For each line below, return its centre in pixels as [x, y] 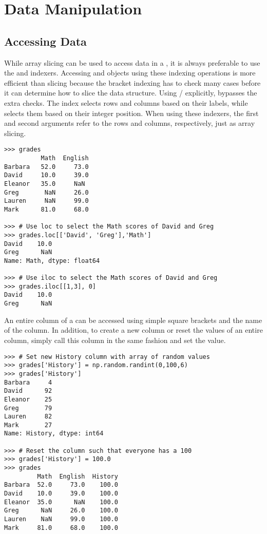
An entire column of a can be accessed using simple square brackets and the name [133, 320]
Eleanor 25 [28, 399]
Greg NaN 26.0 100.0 [61, 511]
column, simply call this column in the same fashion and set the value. [115, 340]
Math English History [78, 476]
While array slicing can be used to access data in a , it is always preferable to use [132, 62]
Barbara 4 [28, 382]
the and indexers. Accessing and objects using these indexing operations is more [130, 73]
